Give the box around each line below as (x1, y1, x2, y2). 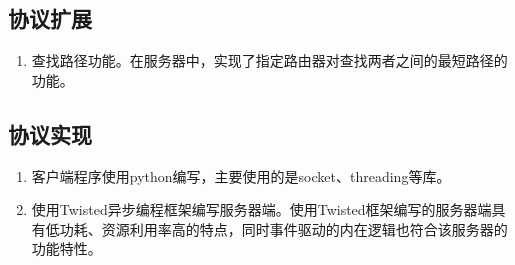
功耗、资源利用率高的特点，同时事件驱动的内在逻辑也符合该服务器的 (59, 218, 508, 239)
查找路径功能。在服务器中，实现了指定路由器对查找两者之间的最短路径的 (31, 50, 508, 71)
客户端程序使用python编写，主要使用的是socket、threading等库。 (31, 165, 451, 186)
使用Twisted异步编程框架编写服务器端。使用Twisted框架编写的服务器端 (31, 199, 492, 220)
